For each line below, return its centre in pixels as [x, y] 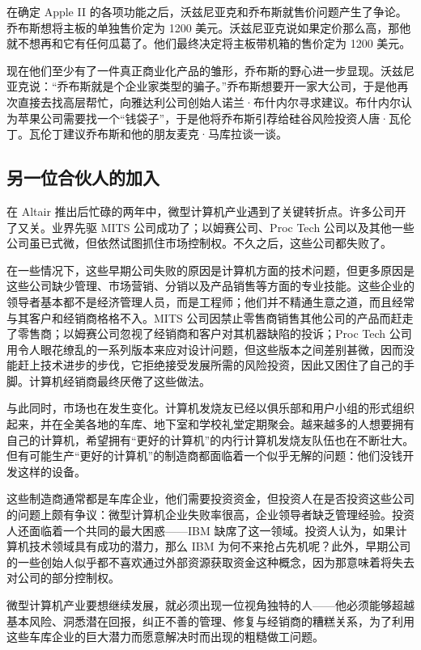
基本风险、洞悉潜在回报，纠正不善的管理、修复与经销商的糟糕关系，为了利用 [210, 620]
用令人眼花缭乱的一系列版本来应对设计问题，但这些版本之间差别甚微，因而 [205, 349]
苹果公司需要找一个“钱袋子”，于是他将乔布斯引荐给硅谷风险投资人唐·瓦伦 [215, 118]
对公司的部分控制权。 [63, 578]
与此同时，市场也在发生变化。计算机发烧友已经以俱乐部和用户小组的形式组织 [210, 408]
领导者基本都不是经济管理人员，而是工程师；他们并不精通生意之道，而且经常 [210, 301]
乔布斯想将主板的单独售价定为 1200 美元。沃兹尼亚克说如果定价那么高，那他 [209, 27]
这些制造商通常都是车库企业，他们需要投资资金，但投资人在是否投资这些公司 [210, 498]
